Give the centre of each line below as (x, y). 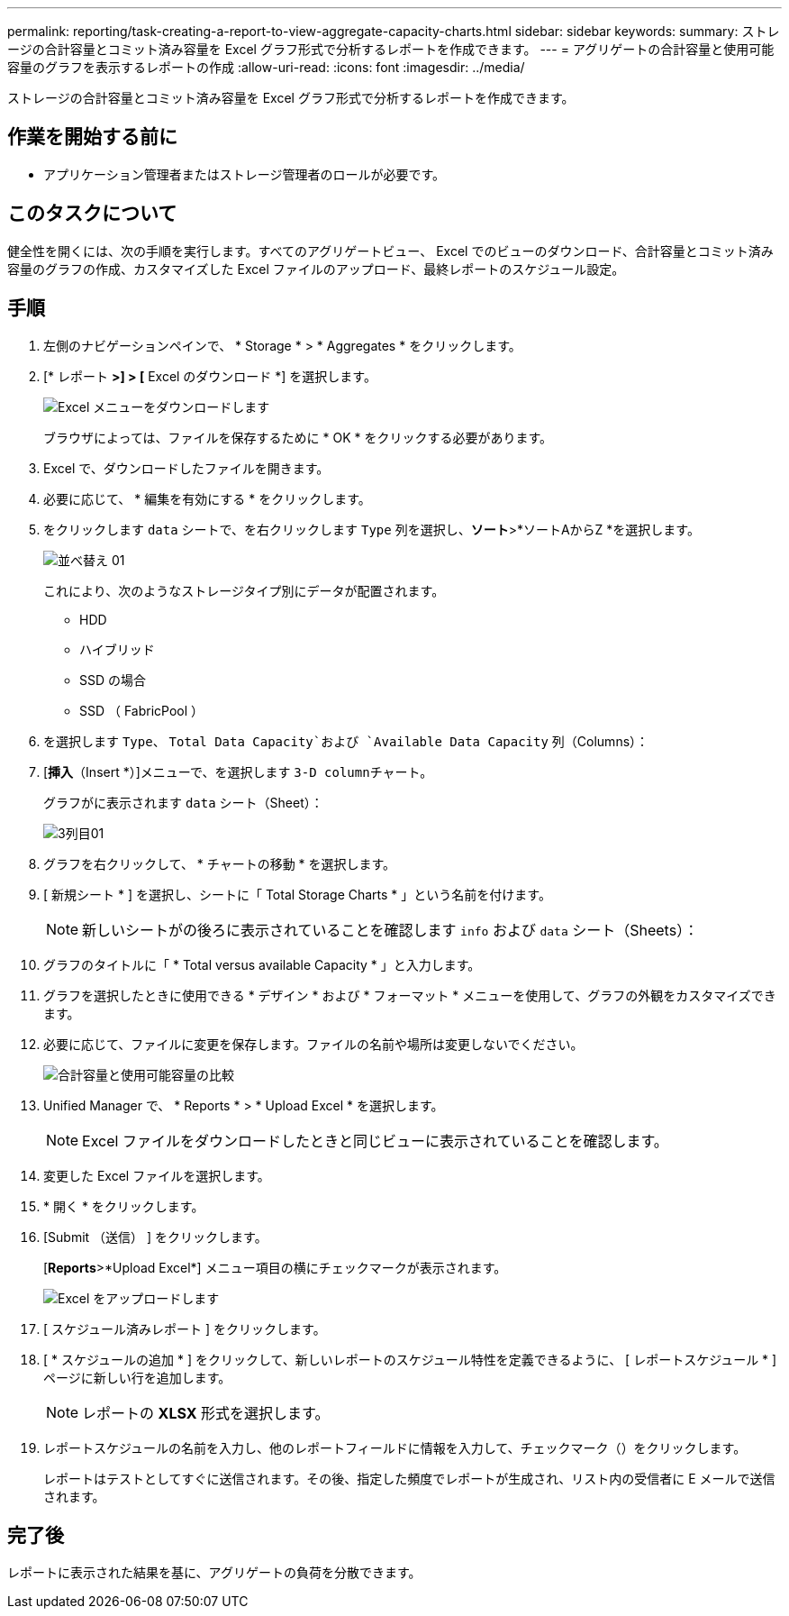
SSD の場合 (113, 680)
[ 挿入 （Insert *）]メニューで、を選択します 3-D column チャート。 (238, 771)
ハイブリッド (117, 649)
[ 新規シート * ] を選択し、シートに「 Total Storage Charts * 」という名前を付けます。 (297, 894)
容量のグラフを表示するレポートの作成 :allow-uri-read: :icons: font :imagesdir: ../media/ (266, 67)
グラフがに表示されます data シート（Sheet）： (183, 802)
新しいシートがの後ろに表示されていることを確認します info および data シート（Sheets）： (390, 930)
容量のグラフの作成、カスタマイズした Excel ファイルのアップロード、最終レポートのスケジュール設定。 (316, 269)
